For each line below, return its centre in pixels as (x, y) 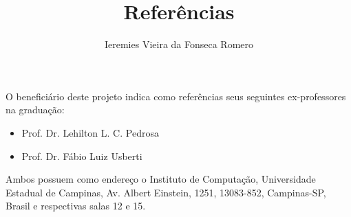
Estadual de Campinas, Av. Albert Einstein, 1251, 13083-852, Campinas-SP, (166, 192)
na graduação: (35, 110)
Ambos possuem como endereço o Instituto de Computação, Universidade (161, 179)
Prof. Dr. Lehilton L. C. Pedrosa (90, 132)
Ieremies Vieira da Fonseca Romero (179, 44)
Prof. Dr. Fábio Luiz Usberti (82, 156)
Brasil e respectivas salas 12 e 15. (76, 206)
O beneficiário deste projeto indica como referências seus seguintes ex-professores (176, 96)
